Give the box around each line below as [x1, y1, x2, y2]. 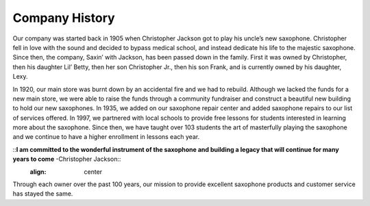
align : [29, 168, 47, 176]
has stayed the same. [12, 190, 73, 198]
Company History [12, 10, 116, 25]
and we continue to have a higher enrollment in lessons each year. [12, 133, 200, 141]
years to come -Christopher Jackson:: [12, 155, 121, 164]
